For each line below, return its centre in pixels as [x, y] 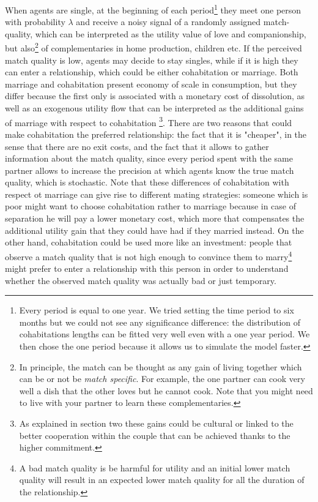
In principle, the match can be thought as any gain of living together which [161, 366]
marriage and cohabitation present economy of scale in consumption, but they [151, 84]
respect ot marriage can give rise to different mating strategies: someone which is [157, 194]
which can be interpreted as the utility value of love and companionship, [171, 33]
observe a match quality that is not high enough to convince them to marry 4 [149, 255]
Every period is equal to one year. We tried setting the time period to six [157, 310]
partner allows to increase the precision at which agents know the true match [150, 170]
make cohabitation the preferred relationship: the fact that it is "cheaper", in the [156, 134]
